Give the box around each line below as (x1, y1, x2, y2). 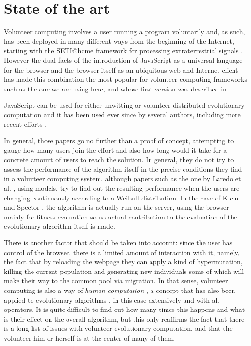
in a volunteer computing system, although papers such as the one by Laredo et (4, 173, 241, 183)
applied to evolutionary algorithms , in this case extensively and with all (4, 294, 219, 305)
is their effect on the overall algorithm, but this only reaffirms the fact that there (4, 313, 245, 324)
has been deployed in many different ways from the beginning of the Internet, (4, 36, 234, 46)
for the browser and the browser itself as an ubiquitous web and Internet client (4, 64, 238, 74)
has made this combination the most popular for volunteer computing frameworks (4, 74, 248, 84)
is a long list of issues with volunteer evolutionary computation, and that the (4, 323, 233, 333)
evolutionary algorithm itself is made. (4, 221, 115, 231)
